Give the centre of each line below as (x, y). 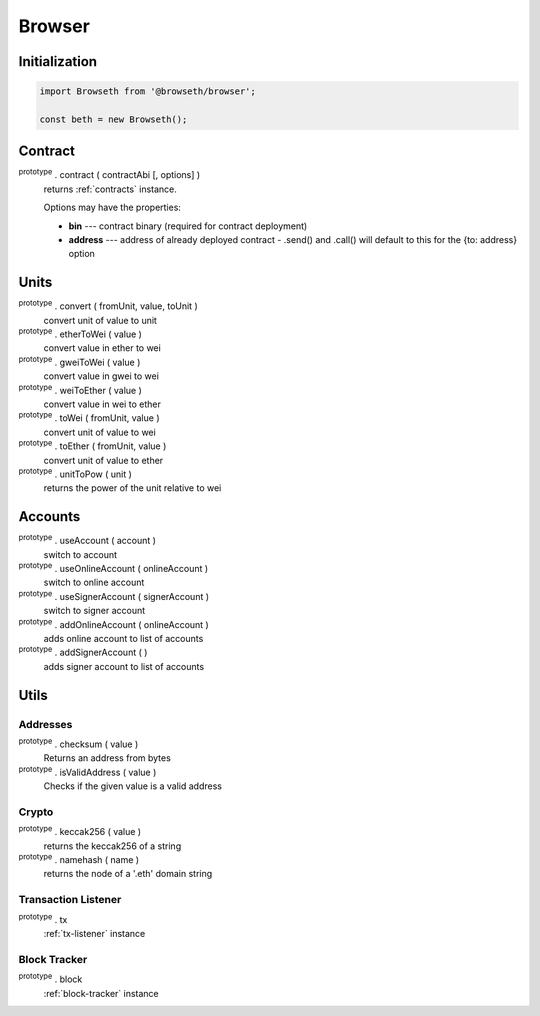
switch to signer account (94, 611)
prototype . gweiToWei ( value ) (79, 361)
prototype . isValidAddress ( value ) (87, 771)
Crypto (36, 812)
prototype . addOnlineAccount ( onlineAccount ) (113, 623)
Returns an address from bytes (107, 758)
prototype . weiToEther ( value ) (80, 389)
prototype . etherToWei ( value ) (80, 333)
